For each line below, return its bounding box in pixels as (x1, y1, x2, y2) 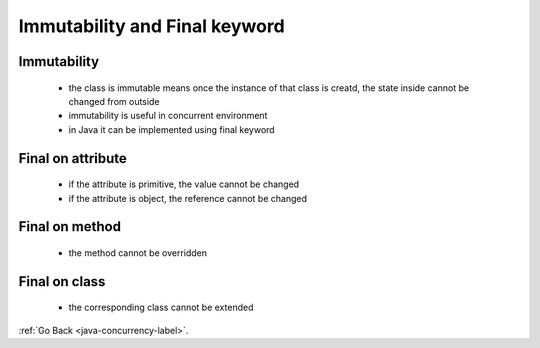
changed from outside (68, 95, 160, 107)
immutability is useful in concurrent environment (68, 110, 268, 122)
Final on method (18, 218, 122, 235)
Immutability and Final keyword (18, 15, 285, 37)
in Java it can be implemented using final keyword (68, 123, 275, 135)
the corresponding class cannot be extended (68, 301, 254, 314)
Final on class (18, 273, 106, 290)
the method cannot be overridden (68, 246, 208, 259)
